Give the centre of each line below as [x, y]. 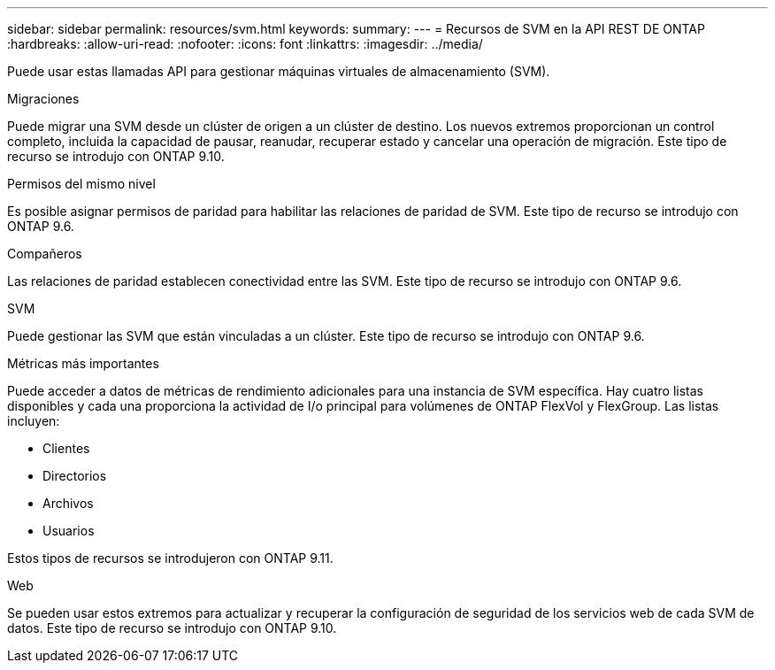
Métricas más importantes [83, 363]
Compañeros [45, 254]
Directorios [75, 476]
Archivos [68, 503]
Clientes [66, 448]
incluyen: [34, 421]
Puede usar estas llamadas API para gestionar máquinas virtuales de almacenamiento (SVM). [279, 71]
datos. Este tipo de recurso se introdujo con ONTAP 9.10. [172, 628]
